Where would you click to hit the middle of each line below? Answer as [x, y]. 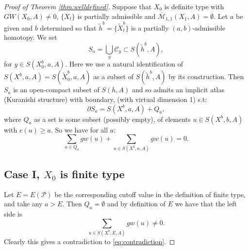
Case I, [22, 174]
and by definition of [136, 204]
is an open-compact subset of [56, 90]
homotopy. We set [31, 37]
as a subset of [114, 76]
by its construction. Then [206, 76]
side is [13, 214]
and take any [23, 204]
